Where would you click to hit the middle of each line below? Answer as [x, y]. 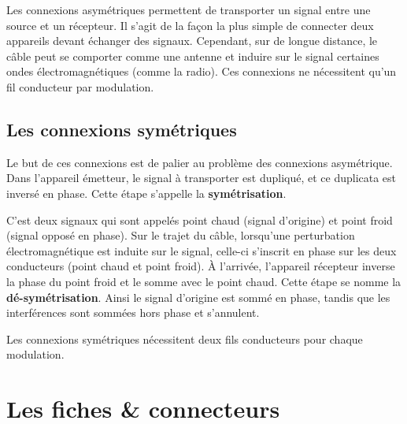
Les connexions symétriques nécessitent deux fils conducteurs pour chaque [185, 338]
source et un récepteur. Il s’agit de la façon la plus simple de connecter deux [190, 25]
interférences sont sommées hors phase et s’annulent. [133, 312]
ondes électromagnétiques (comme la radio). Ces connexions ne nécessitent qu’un [202, 71]
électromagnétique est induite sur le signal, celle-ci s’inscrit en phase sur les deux [202, 250]
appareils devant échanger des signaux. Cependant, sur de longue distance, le [192, 41]
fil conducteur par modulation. [80, 86]
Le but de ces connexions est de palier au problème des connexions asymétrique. [200, 162]
